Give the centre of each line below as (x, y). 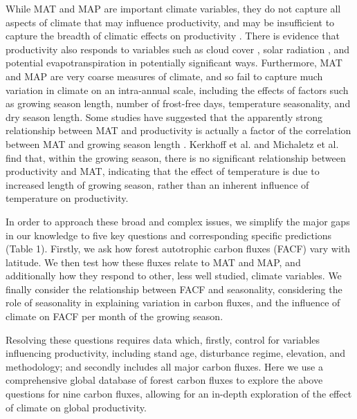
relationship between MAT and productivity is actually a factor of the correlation (178, 130)
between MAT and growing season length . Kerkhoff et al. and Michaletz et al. (172, 143)
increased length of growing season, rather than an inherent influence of (157, 184)
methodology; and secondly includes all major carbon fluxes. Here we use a (164, 366)
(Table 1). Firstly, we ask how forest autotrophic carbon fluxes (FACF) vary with (178, 249)
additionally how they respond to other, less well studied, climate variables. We (174, 276)
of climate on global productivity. (76, 407)
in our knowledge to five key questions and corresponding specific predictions (169, 235)
